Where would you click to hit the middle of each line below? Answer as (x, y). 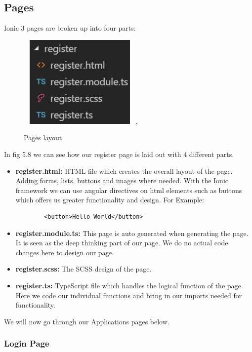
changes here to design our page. (65, 252)
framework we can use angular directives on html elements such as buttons (129, 190)
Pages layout (43, 137)
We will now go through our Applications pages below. (87, 321)
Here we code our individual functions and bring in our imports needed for (129, 295)
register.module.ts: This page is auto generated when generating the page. (132, 233)
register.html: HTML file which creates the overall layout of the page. (124, 171)
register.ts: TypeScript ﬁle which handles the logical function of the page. (129, 285)
